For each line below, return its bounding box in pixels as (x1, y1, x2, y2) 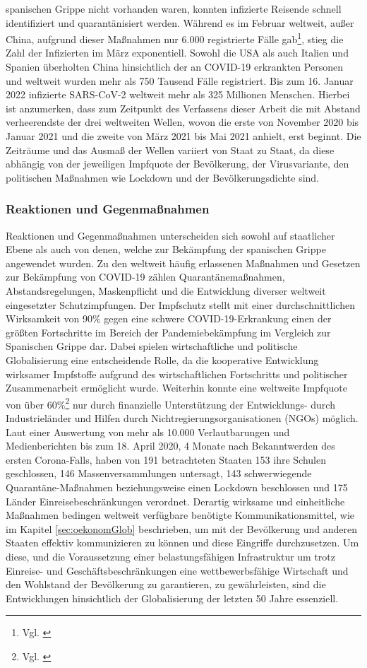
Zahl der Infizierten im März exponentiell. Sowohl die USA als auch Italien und (6, 45, 349, 60)
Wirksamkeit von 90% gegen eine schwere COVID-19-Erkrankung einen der (6, 311, 332, 326)
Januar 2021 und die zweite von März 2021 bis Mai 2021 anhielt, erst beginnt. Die (6, 129, 361, 143)
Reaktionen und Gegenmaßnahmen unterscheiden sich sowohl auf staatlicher (6, 228, 335, 242)
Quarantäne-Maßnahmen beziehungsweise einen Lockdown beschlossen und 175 (6, 479, 348, 494)
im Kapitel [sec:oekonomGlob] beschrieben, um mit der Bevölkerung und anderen (6, 521, 358, 536)
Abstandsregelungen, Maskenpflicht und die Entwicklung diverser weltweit (6, 283, 326, 298)
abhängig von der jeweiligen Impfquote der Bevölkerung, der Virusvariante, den (6, 156, 349, 171)
